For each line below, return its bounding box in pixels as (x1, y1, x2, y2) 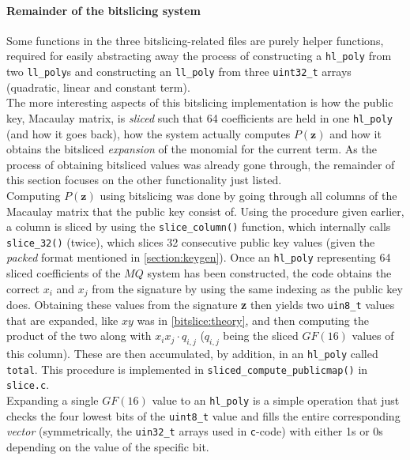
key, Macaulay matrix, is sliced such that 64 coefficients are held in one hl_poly (6, 109, 393, 126)
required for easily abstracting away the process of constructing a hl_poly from (6, 47, 392, 64)
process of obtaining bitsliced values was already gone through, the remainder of (6, 156, 395, 172)
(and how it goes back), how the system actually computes (6, 125, 291, 141)
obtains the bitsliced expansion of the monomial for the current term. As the (6, 141, 377, 157)
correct (6, 280, 40, 296)
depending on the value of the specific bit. (6, 439, 209, 455)
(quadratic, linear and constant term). (6, 78, 190, 95)
